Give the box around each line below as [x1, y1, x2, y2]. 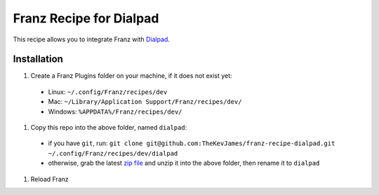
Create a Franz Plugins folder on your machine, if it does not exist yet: [30, 72, 232, 80]
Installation [13, 53, 63, 65]
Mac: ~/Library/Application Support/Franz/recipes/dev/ [48, 97, 242, 106]
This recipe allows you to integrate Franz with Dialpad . [13, 35, 170, 43]
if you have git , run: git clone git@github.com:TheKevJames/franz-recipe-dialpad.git [48, 139, 335, 147]
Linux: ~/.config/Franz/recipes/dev [48, 88, 168, 96]
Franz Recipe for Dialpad [13, 11, 159, 26]
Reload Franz [30, 175, 69, 183]
